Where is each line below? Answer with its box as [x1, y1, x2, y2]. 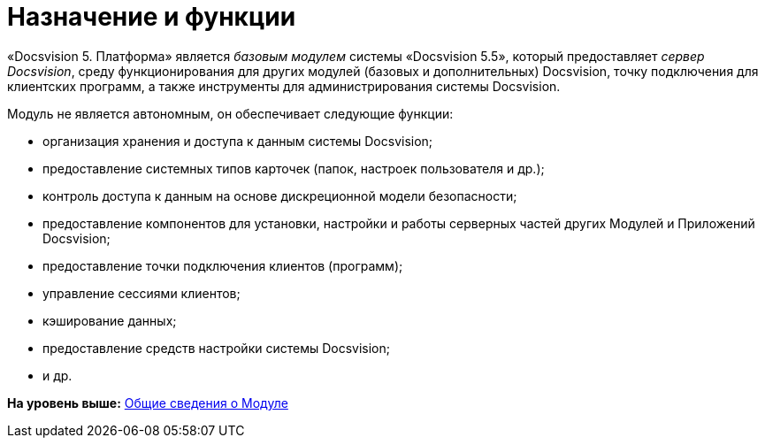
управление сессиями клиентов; [42, 285, 241, 301]
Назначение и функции [7, 2, 296, 32]
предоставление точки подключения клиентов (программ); [42, 257, 403, 273]
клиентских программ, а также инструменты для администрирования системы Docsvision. [7, 78, 561, 94]
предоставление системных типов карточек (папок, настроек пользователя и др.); [42, 160, 545, 176]
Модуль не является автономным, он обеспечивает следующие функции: [7, 105, 454, 121]
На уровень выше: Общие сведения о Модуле [7, 395, 288, 410]
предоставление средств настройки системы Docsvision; [42, 340, 391, 356]
